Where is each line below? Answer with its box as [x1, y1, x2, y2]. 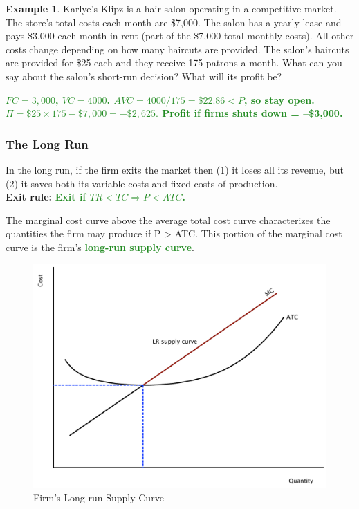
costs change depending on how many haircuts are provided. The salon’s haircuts [6, 41, 349, 56]
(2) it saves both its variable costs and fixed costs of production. [6, 176, 278, 190]
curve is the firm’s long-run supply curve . [6, 239, 194, 254]
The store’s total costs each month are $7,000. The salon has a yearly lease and [6, 15, 342, 29]
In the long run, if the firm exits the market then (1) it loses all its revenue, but [6, 162, 344, 176]
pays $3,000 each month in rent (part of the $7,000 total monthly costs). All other [6, 28, 354, 43]
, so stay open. [243, 92, 315, 107]
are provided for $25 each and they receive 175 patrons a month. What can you [6, 55, 342, 70]
